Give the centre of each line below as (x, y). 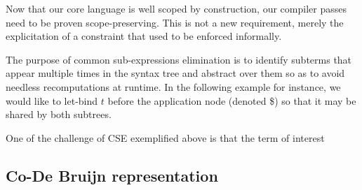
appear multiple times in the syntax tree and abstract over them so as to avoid (175, 73)
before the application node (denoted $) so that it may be (232, 100)
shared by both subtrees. (59, 114)
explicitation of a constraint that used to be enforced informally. (144, 36)
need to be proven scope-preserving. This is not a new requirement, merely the (175, 22)
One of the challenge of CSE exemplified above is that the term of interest (165, 137)
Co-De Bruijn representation (112, 175)
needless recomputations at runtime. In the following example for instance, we (173, 86)
